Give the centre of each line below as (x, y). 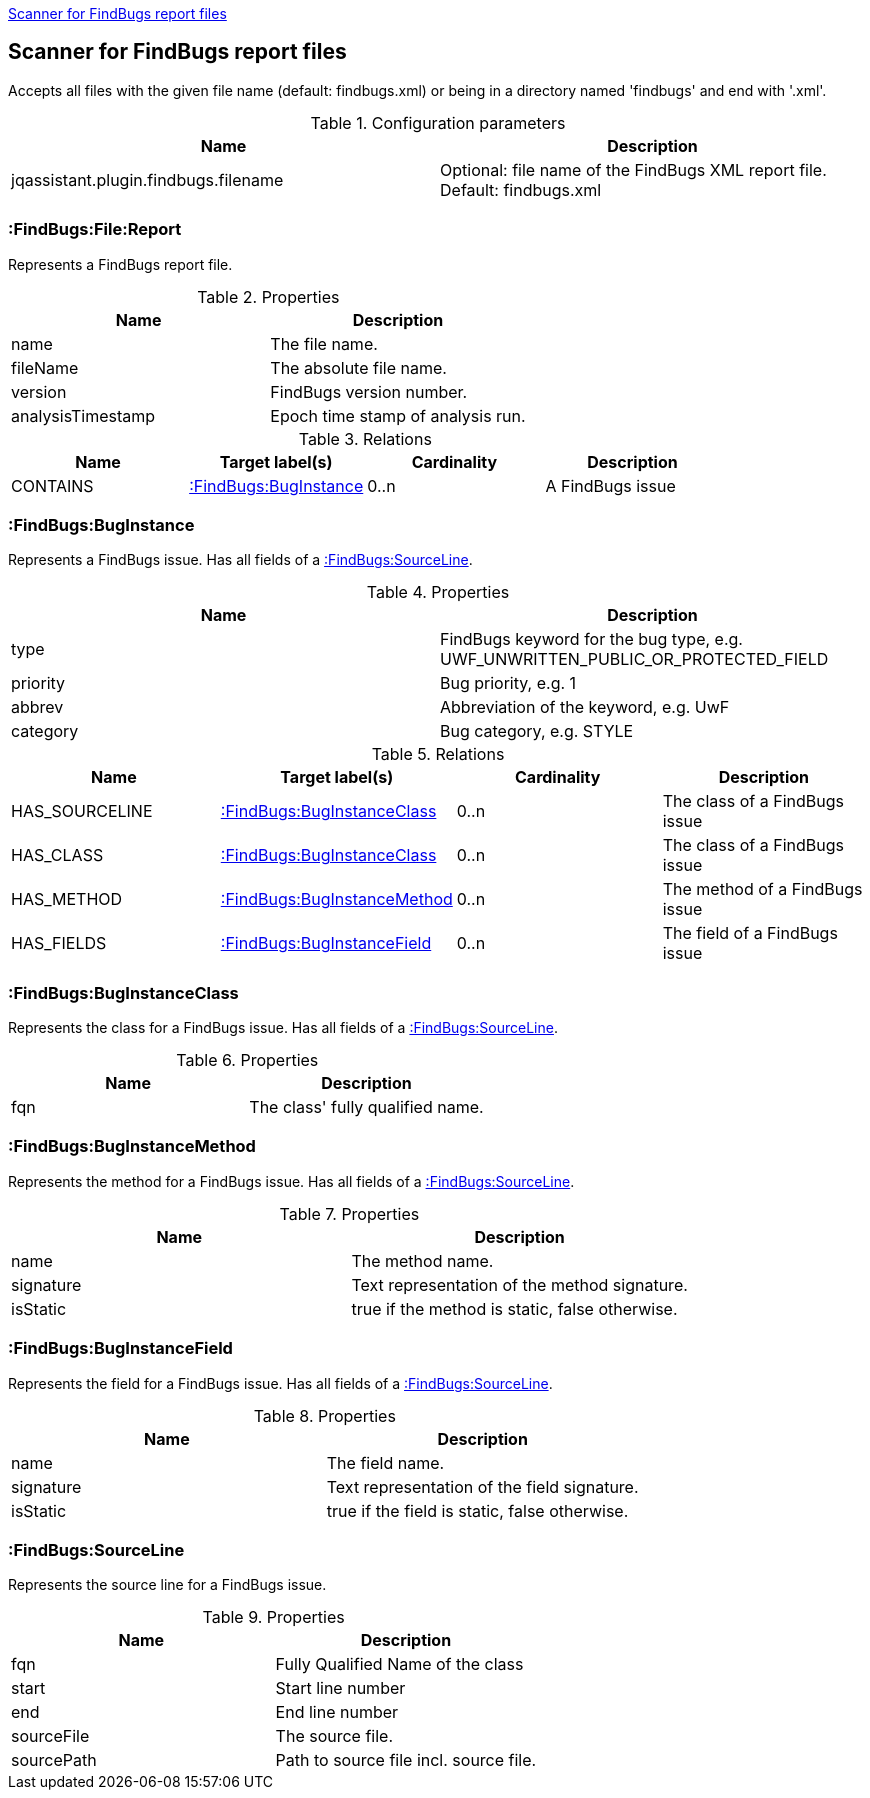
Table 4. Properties (438, 592)
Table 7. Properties (349, 1213)
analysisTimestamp (83, 415)
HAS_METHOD (67, 899)
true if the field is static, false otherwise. (477, 1510)
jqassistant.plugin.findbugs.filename (147, 179)
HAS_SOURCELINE (82, 811)
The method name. (422, 1260)
